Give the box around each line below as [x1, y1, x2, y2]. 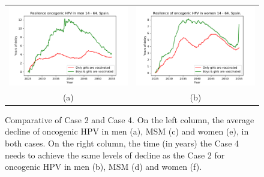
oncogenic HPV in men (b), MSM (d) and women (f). [5, 160, 202, 173]
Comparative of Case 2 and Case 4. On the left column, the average [5, 113, 254, 126]
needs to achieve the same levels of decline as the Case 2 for [5, 148, 225, 161]
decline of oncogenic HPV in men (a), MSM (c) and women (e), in [5, 125, 249, 138]
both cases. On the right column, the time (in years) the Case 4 [5, 137, 239, 149]
